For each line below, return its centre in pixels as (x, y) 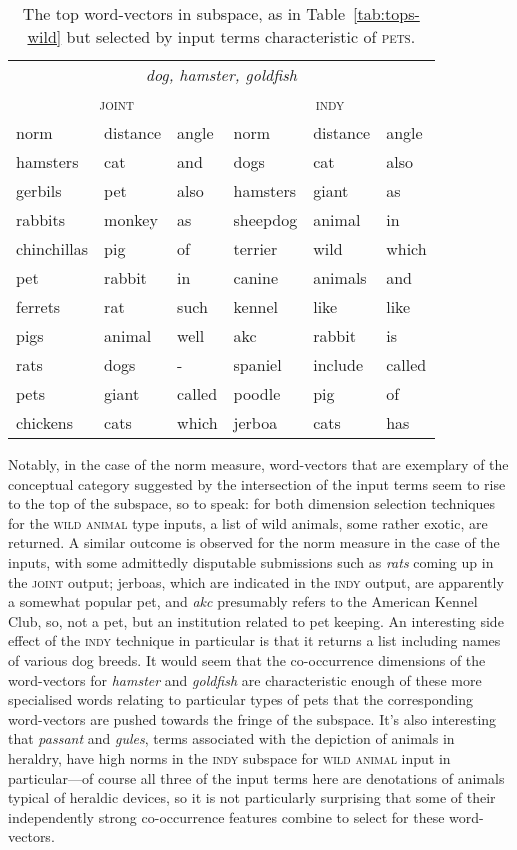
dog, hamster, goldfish (221, 74)
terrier (255, 248)
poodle (257, 393)
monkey (131, 219)
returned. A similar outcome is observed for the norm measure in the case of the (254, 542)
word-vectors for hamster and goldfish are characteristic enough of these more (245, 679)
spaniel (257, 364)
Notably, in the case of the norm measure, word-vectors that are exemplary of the (258, 464)
